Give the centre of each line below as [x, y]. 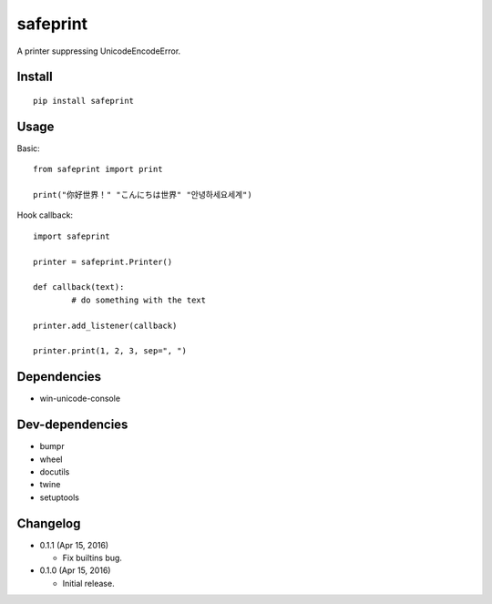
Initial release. [88, 583]
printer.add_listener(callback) [105, 325]
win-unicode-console [80, 399]
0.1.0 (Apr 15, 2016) [75, 570]
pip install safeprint [84, 101]
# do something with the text [139, 300]
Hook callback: [45, 215]
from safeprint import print [98, 169]
